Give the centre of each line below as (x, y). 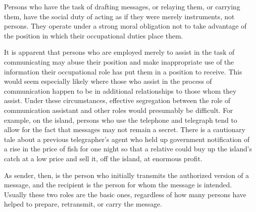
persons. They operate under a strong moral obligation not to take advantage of (125, 26)
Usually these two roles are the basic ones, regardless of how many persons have (125, 194)
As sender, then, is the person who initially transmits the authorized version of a (127, 175)
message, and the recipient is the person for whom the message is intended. (118, 185)
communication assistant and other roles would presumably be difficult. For (119, 110)
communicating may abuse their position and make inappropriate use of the (119, 61)
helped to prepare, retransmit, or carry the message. (83, 204)
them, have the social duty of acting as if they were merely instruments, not (119, 16)
